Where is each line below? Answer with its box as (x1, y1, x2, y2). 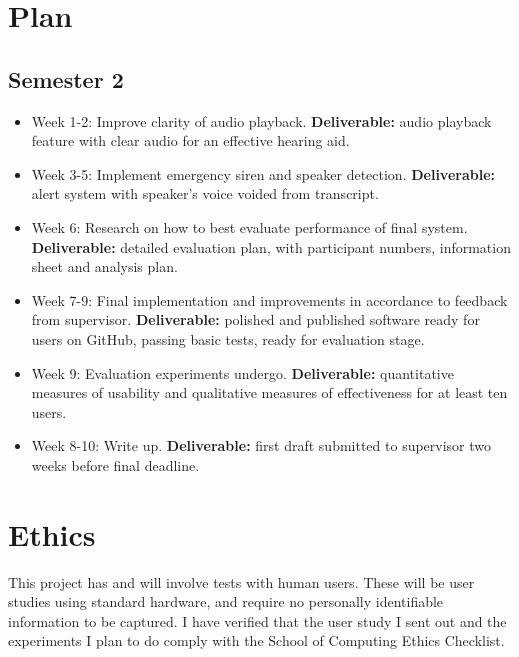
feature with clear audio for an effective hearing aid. (31, 130, 350, 151)
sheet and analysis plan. (31, 256, 178, 277)
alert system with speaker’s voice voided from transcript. (31, 183, 379, 204)
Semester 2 (8, 63, 124, 94)
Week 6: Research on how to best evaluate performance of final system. (31, 216, 468, 237)
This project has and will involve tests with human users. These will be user (8, 571, 475, 592)
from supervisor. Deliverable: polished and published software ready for (31, 309, 480, 330)
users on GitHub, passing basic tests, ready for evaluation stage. (31, 328, 425, 349)
